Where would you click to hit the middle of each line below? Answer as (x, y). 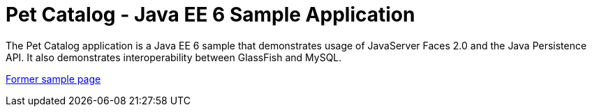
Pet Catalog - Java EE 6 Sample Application (210, 15)
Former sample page (53, 79)
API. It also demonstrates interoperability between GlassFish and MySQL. (174, 57)
